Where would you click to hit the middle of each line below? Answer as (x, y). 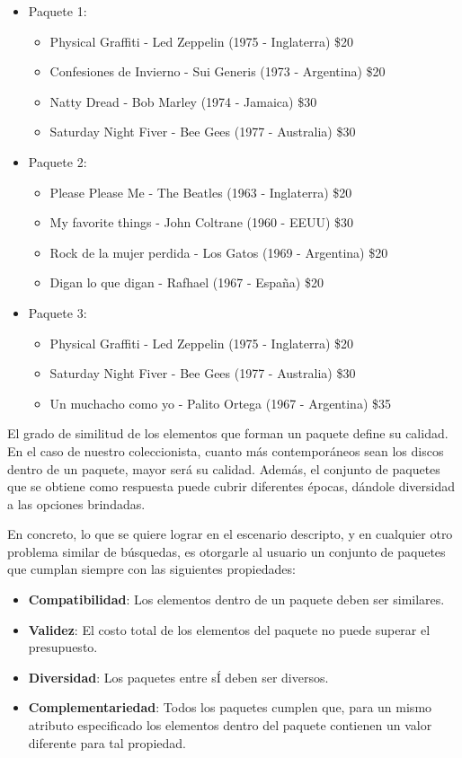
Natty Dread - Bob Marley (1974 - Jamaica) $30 (183, 101)
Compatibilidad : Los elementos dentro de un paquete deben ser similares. (236, 599)
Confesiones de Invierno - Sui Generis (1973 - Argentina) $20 (218, 71)
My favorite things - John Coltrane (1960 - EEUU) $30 (202, 222)
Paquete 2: (58, 161)
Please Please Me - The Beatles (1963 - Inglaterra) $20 (201, 192)
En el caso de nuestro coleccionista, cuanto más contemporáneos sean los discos (226, 450)
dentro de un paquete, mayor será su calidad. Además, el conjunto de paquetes (224, 468)
